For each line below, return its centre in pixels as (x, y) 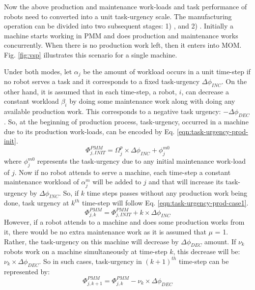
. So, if (69, 192)
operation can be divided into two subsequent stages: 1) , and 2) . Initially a (119, 26)
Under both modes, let (38, 71)
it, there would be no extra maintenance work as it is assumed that (105, 231)
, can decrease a (205, 91)
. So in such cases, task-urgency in (90, 261)
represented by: (27, 271)
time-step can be (204, 261)
